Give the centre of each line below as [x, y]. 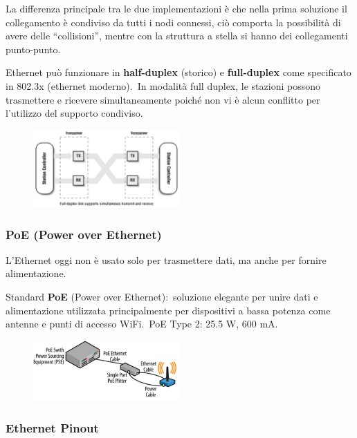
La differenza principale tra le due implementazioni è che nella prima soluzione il [176, 8]
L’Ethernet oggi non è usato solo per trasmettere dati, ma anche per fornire [166, 259]
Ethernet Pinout [52, 427]
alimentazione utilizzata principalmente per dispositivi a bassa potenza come [168, 310]
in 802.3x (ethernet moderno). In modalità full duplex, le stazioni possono [163, 85]
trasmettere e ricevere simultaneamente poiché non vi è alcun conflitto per [163, 99]
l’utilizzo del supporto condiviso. [74, 113]
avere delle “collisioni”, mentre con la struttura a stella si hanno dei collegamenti [177, 36]
